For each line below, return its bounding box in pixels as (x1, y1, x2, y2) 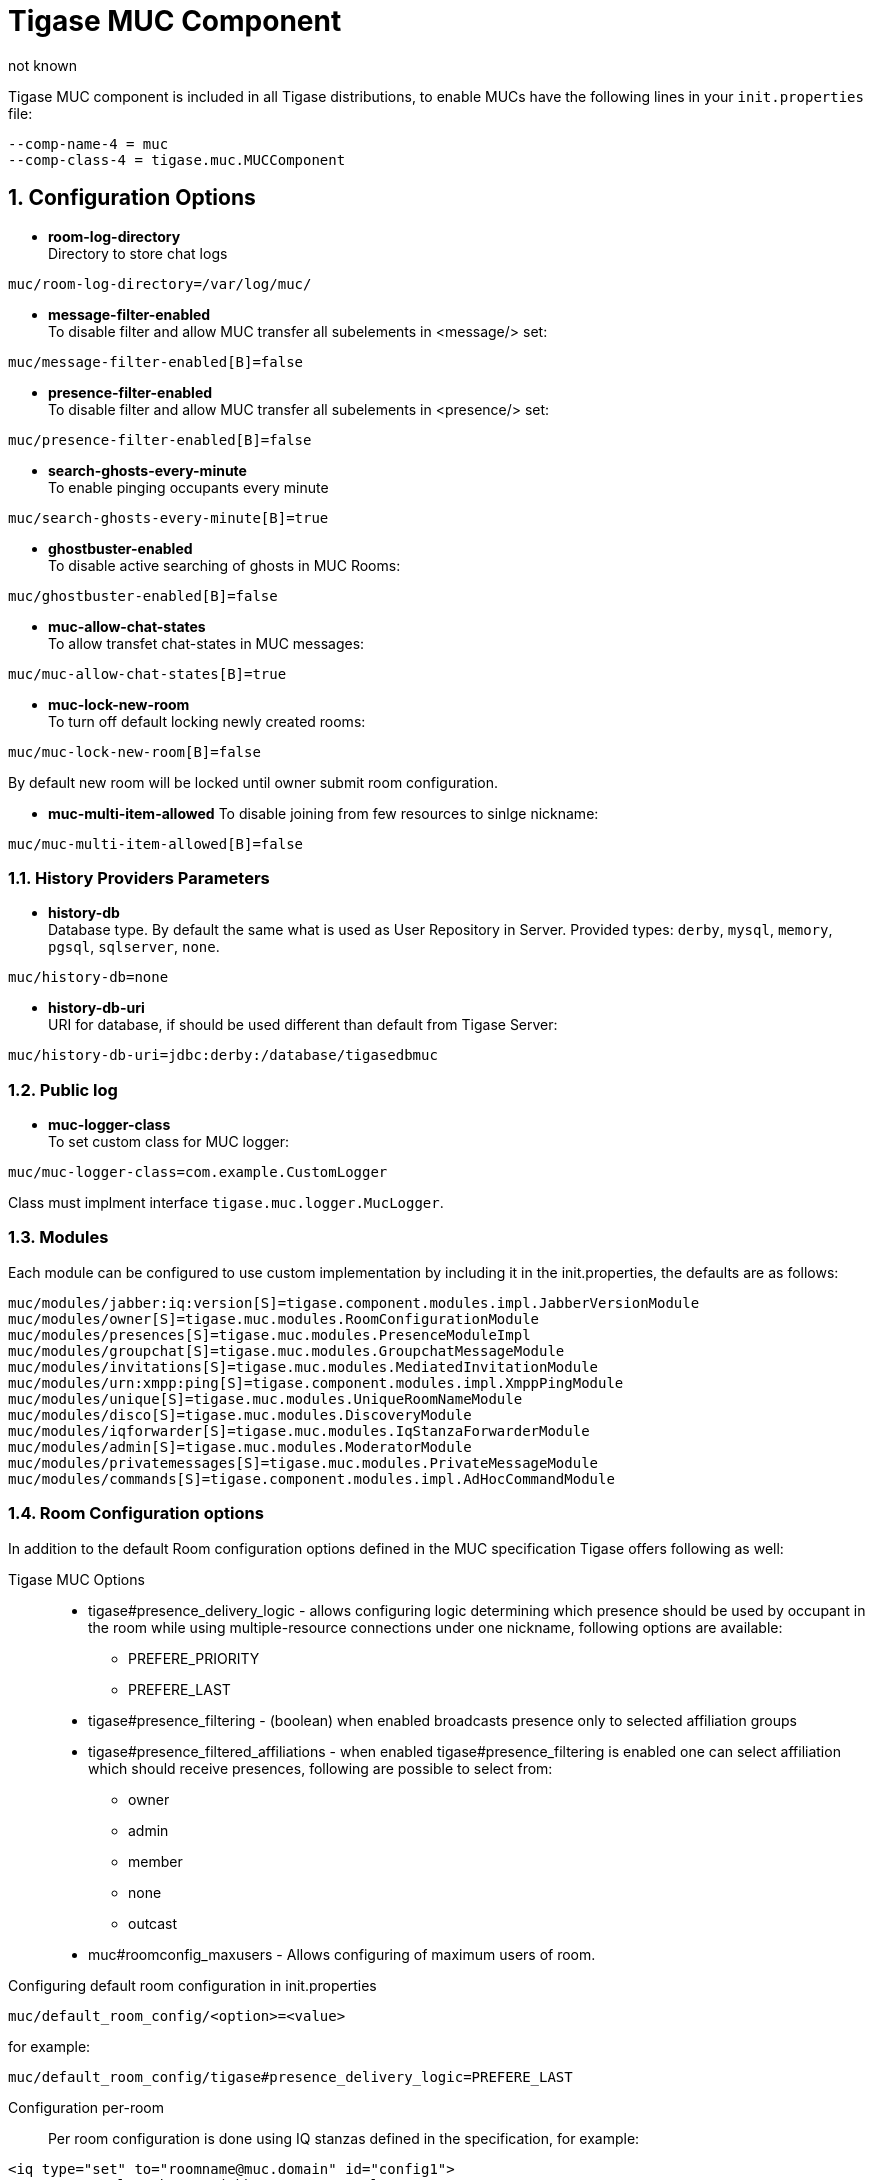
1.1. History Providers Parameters (8, 867, 270, 888)
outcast (128, 1914, 178, 1932)
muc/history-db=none (8, 969, 169, 986)
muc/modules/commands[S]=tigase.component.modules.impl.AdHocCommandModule (8, 1470, 615, 1487)
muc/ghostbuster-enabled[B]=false (8, 587, 278, 604)
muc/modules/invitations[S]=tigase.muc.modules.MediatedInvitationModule (8, 1358, 599, 1375)
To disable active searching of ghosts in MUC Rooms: (48, 556, 401, 574)
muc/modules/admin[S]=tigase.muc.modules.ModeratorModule (8, 1438, 472, 1455)
